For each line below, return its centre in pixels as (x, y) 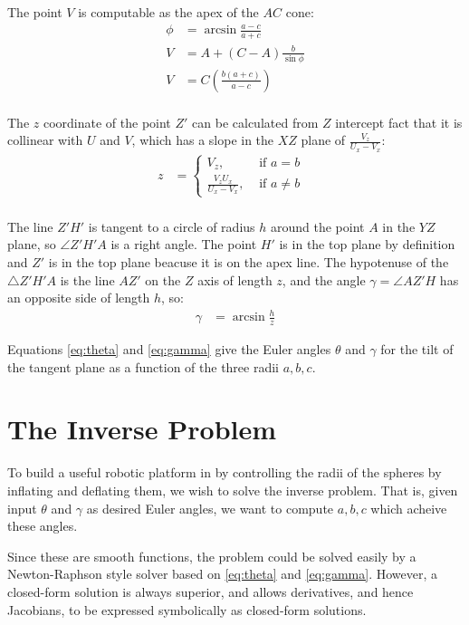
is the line (87, 279)
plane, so (32, 244)
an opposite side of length (79, 298)
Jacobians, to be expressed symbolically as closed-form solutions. (187, 609)
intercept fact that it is (399, 122)
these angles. (43, 526)
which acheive (409, 508)
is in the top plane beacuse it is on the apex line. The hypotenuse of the (249, 261)
